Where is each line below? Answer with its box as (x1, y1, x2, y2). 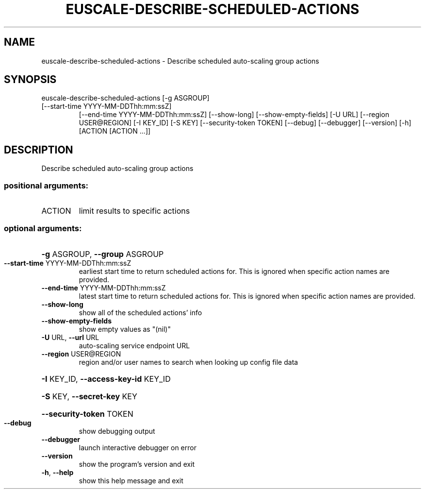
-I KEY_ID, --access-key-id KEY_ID (41, 374, 171, 384)
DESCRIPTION (4, 143, 73, 156)
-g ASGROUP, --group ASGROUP (41, 249, 164, 259)
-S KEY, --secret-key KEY (41, 391, 137, 401)
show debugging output (79, 426, 155, 435)
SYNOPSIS (4, 73, 57, 86)
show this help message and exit (79, 476, 183, 485)
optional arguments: (4, 223, 82, 234)
